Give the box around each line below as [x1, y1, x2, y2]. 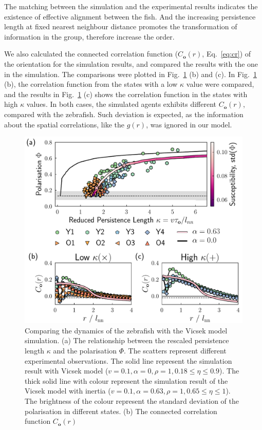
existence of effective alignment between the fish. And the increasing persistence [4, 11, 256, 22]
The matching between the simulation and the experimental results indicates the [4, 1, 258, 11]
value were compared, [186, 79, 254, 89]
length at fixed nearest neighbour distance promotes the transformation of [4, 21, 237, 32]
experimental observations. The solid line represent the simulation [25, 355, 232, 366]
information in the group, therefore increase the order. [4, 31, 175, 42]
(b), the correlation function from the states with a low [4, 79, 178, 89]
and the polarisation [53, 345, 117, 356]
